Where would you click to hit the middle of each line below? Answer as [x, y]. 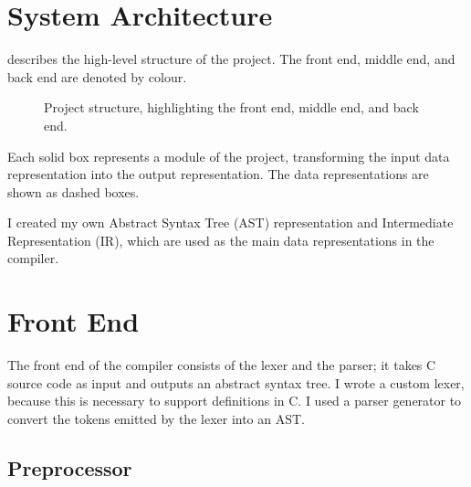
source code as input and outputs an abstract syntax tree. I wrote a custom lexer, [236, 382]
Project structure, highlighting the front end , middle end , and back [231, 107]
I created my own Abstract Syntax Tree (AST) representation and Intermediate [230, 222]
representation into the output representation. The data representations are [218, 174]
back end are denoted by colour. [97, 76]
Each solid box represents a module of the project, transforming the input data [229, 156]
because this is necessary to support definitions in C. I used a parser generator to [235, 401]
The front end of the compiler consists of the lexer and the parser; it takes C [222, 365]
